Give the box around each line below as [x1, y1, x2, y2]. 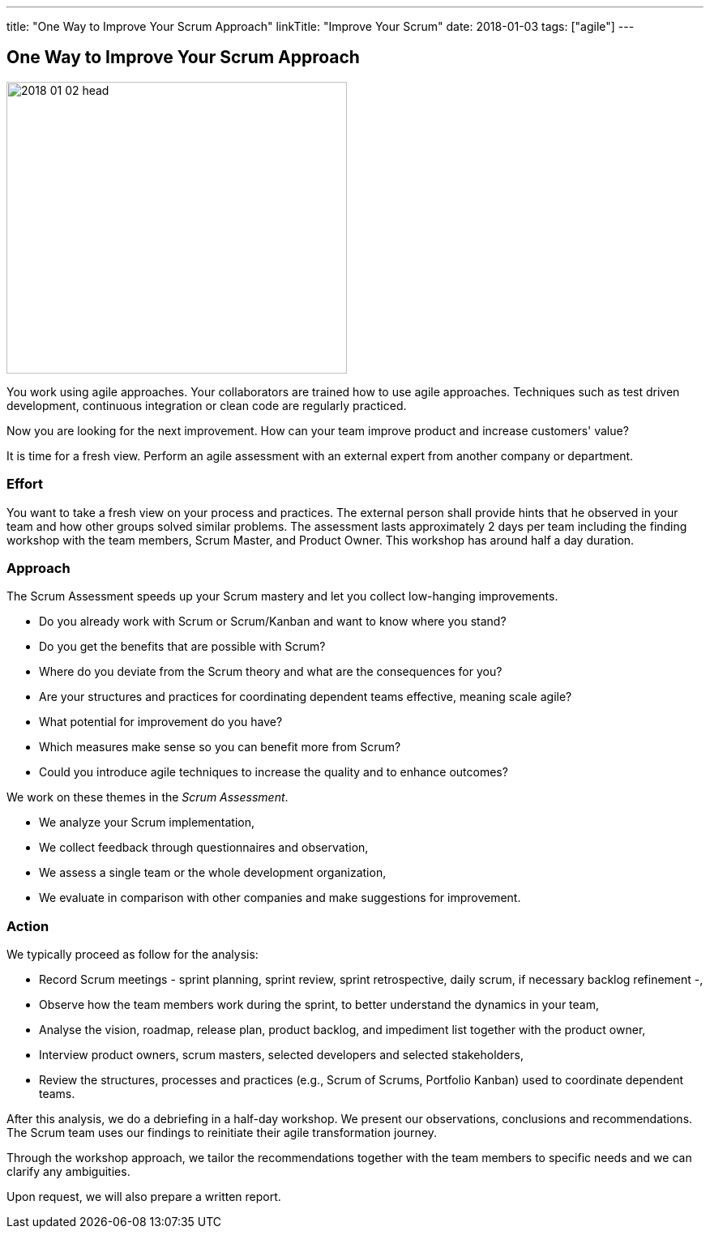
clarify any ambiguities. [6, 1164, 130, 1179]
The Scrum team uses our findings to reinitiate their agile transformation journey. [6, 1126, 438, 1140]
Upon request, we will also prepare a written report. [6, 1190, 281, 1204]
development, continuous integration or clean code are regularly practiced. [6, 398, 407, 412]
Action [6, 917, 49, 934]
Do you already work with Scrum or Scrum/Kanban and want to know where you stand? [39, 614, 507, 629]
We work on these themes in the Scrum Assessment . [6, 790, 289, 805]
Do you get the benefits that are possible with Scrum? [39, 639, 326, 654]
